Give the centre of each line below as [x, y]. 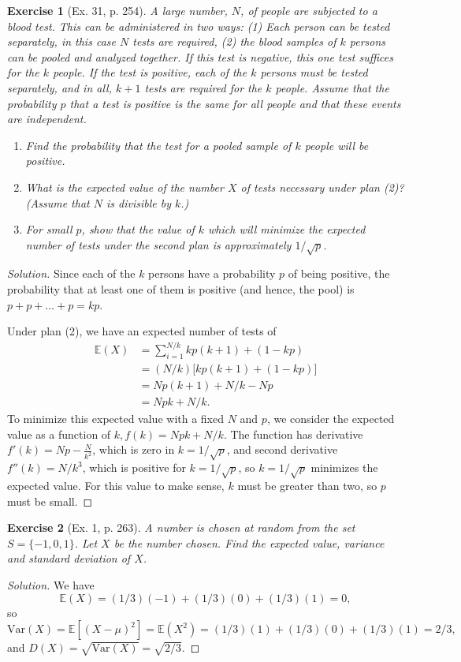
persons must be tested [314, 72]
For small [49, 229]
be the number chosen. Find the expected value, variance [249, 542]
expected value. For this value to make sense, [116, 485]
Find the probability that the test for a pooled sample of [158, 145]
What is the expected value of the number [125, 187]
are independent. [47, 119]
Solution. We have [51, 584]
